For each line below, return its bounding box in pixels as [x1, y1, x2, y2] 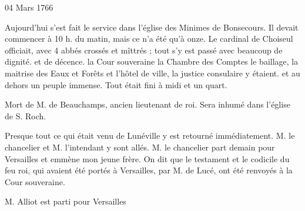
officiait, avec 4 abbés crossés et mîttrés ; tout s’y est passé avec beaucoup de [5, 43, 283, 56]
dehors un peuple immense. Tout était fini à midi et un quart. [5, 78, 227, 91]
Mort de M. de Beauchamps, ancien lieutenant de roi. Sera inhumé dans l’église [5, 98, 290, 110]
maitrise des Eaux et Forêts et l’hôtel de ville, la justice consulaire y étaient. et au [5, 66, 300, 79]
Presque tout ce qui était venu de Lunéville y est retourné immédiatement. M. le [5, 129, 295, 142]
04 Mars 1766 [5, 1, 53, 13]
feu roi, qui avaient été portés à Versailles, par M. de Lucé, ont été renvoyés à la [5, 164, 293, 176]
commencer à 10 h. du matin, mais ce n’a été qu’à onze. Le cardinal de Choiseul [5, 32, 293, 45]
